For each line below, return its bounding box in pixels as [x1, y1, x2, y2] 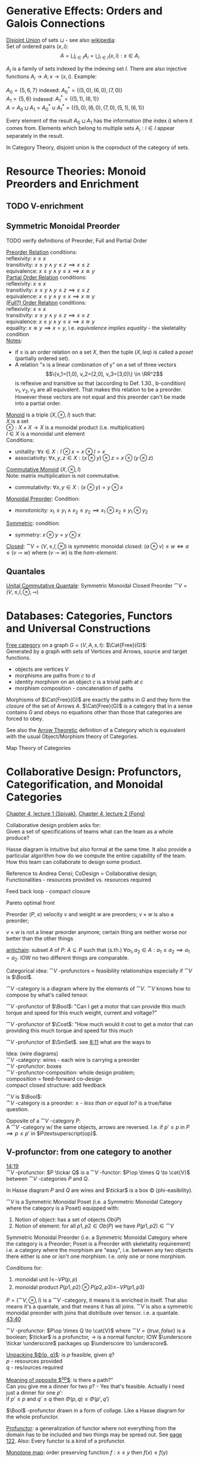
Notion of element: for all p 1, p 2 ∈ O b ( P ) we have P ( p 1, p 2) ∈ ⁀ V [14, 1222, 174, 1229]
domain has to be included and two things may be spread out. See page [6, 1431, 182, 1438]
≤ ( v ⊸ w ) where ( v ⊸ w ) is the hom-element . [6, 549, 118, 556]
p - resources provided [6, 1357, 62, 1364]
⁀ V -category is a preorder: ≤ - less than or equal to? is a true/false [6, 1099, 172, 1106]
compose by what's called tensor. [6, 991, 89, 998]
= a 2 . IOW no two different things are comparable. [6, 954, 129, 963]
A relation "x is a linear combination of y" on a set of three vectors [14, 361, 177, 368]
